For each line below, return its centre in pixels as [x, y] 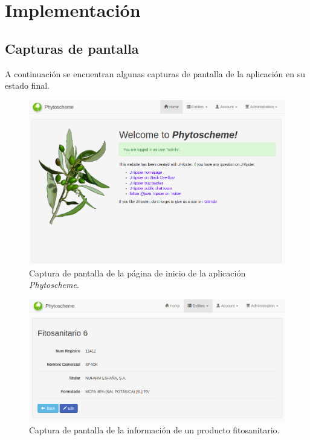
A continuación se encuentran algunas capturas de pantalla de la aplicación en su [155, 73]
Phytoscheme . [54, 285]
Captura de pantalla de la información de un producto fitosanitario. [154, 429]
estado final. [27, 85]
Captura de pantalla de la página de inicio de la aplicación [137, 273]
